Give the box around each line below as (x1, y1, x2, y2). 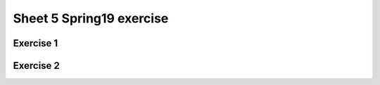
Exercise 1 (13, 37, 58, 49)
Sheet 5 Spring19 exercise (13, 11, 169, 26)
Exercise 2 (13, 60, 60, 72)
